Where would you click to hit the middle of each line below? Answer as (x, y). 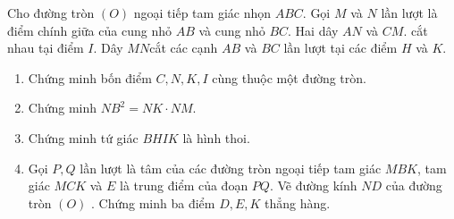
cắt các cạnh (184, 48)
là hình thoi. (216, 137)
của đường (414, 185)
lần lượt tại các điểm (340, 48)
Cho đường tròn (51, 13)
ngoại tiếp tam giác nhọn (202, 13)
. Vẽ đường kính (313, 185)
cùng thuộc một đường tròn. (289, 77)
